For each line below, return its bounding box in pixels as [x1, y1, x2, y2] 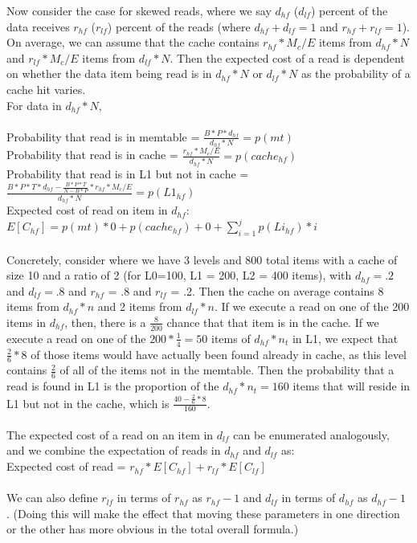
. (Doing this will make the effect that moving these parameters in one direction [6, 504, 400, 521]
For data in [6, 96, 62, 113]
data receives [6, 18, 70, 35]
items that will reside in [292, 378, 411, 394]
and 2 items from [97, 298, 182, 315]
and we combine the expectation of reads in [6, 442, 221, 459]
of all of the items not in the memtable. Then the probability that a [59, 361, 395, 378]
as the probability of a [300, 65, 411, 82]
